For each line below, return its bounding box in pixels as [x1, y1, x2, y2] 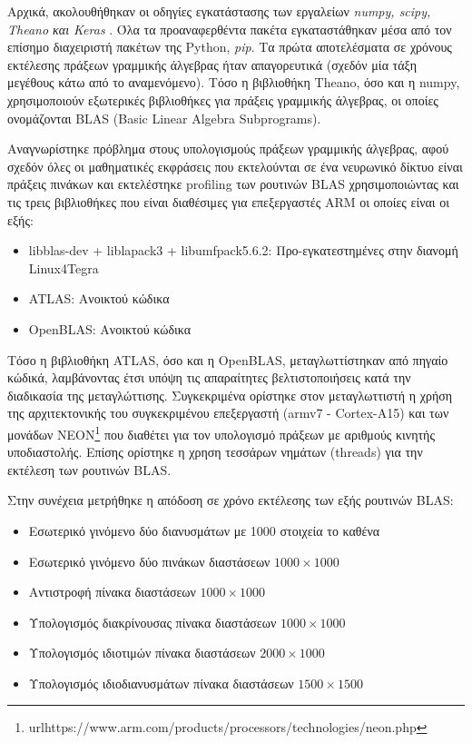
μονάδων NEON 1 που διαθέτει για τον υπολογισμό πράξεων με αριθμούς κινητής [7, 421, 435, 443]
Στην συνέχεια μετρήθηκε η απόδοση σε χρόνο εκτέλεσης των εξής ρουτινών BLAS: [7, 490, 454, 510]
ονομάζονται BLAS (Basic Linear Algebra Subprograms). [7, 108, 321, 127]
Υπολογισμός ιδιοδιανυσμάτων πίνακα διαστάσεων [28, 673, 294, 692]
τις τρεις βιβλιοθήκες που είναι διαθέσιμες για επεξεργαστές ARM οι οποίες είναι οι [7, 192, 450, 211]
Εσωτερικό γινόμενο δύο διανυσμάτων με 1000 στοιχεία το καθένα [28, 520, 380, 540]
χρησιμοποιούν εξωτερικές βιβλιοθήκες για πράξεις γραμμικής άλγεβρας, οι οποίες [7, 90, 438, 109]
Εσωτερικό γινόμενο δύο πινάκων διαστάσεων [28, 551, 270, 570]
